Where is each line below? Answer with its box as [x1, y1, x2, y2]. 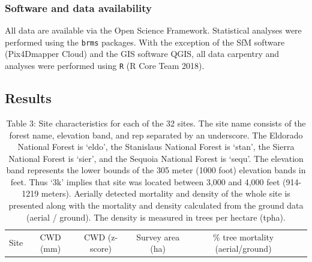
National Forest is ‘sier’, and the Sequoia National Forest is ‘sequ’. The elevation [8, 152, 304, 164]
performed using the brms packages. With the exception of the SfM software [5, 35, 285, 48]
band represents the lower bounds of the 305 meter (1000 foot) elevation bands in [6, 164, 306, 176]
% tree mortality [212, 230, 274, 243]
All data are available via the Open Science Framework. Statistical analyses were [5, 24, 302, 37]
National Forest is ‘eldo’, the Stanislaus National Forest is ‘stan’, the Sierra [17, 140, 295, 153]
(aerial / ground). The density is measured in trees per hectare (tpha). [26, 210, 286, 223]
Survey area [136, 230, 180, 243]
